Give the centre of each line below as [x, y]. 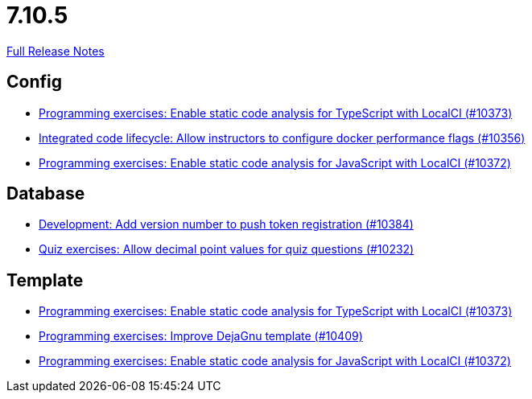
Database [46, 194]
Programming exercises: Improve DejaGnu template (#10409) [201, 336]
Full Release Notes [56, 51]
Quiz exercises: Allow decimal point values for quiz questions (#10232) [227, 249]
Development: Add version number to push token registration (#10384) [226, 224]
